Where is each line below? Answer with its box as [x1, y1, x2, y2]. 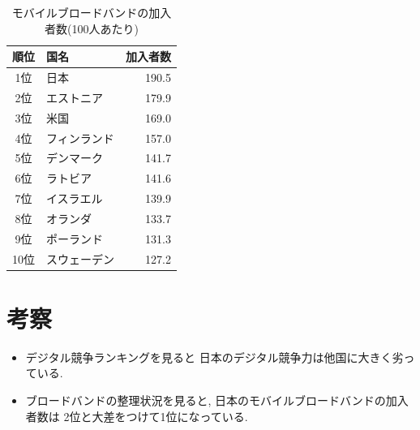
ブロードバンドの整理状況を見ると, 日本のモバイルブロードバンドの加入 [25, 392, 409, 409]
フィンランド [46, 129, 114, 146]
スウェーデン [46, 250, 114, 267]
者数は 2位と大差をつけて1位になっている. [25, 407, 248, 424]
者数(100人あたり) [45, 19, 139, 37]
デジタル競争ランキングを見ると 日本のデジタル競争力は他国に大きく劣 [25, 348, 404, 365]
